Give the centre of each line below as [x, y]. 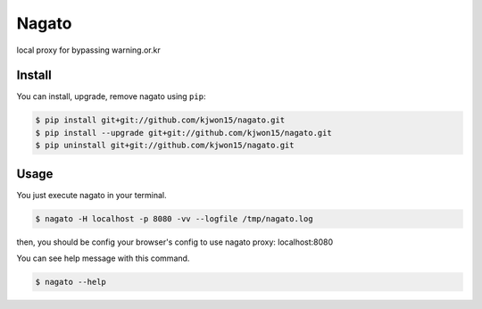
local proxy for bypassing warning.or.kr [88, 50]
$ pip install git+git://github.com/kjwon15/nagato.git [160, 120]
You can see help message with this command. [103, 258]
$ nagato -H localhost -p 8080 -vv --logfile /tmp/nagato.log [174, 218]
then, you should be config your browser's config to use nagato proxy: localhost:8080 [175, 242]
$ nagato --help [71, 282]
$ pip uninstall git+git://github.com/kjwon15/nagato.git [165, 146]
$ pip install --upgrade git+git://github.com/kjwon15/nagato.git [183, 133]
